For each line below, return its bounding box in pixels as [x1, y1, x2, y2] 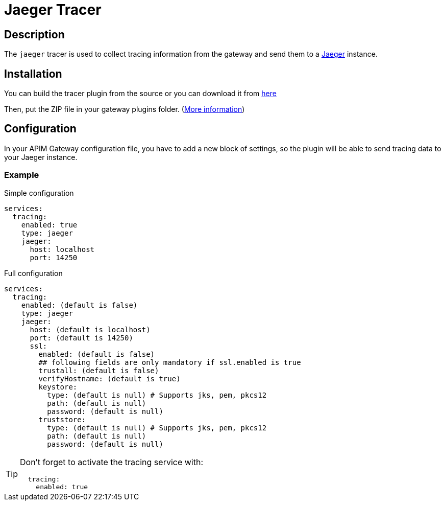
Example [4, 170, 39, 180]
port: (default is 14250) [30, 333, 133, 342]
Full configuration [4, 268, 63, 278]
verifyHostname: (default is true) [38, 374, 181, 383]
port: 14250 [30, 253, 78, 262]
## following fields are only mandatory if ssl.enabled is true [38, 358, 301, 366]
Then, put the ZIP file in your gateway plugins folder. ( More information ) [4, 105, 245, 114]
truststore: [38, 415, 86, 424]
